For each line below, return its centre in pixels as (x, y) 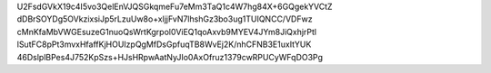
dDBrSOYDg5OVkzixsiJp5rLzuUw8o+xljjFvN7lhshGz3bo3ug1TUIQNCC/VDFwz (165, 19)
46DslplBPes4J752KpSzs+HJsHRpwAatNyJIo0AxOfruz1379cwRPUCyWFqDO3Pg (170, 57)
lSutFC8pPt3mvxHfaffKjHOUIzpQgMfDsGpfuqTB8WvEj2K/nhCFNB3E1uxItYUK (164, 44)
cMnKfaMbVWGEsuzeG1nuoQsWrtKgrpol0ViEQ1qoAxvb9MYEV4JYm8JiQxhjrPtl (167, 32)
